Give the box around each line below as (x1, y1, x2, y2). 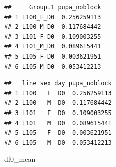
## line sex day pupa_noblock (4, 80, 112, 87)
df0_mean (4, 154, 36, 164)
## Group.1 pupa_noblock (4, 4, 101, 11)
